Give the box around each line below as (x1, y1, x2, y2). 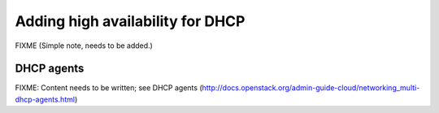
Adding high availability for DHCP (15, 12, 246, 30)
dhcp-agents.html (15, 94, 76, 104)
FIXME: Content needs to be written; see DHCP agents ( (15, 83, 202, 93)
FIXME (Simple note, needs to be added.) (15, 41, 154, 50)
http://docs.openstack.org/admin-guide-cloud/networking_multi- (202, 83, 420, 93)
